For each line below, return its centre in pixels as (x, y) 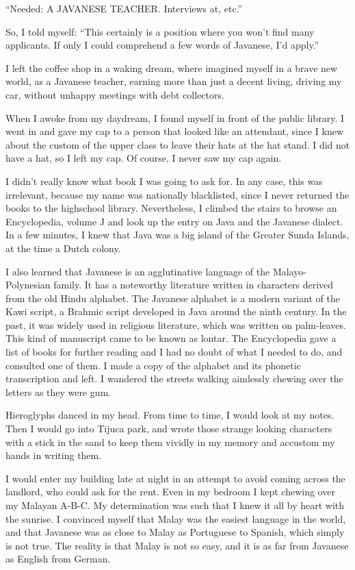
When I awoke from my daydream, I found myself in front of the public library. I (175, 117)
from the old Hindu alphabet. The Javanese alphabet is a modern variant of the (173, 298)
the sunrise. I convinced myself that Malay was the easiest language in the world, (176, 518)
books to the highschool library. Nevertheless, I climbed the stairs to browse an (171, 208)
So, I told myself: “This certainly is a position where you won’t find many (160, 31)
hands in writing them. (54, 455)
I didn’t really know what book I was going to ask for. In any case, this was (164, 181)
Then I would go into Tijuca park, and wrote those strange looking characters (169, 429)
